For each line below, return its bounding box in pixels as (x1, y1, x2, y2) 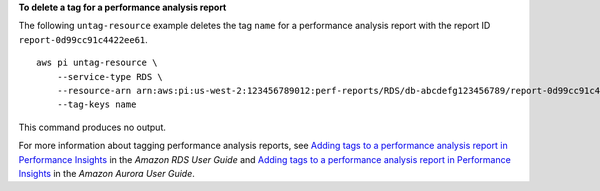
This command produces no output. (18, 121, 167, 133)
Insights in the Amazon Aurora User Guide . (18, 167, 195, 179)
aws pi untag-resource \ (36, 57, 158, 69)
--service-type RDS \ (56, 71, 164, 82)
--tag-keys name (56, 99, 137, 110)
